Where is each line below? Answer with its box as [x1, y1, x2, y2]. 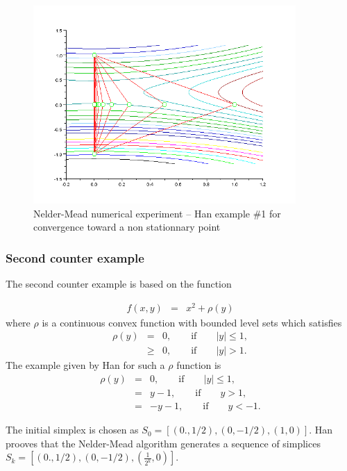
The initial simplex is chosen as [6, 422, 139, 437]
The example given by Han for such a [6, 358, 165, 372]
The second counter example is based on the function [6, 276, 232, 290]
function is [176, 358, 221, 372]
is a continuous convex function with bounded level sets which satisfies [42, 315, 342, 329]
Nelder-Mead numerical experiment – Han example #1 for [33, 206, 281, 220]
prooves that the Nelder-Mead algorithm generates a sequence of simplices [6, 436, 321, 450]
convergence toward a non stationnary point [33, 220, 221, 234]
